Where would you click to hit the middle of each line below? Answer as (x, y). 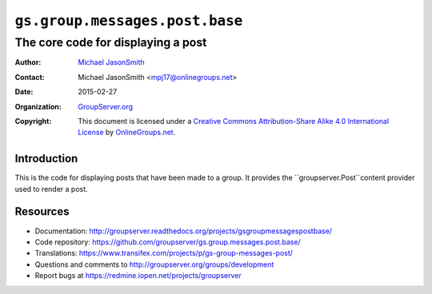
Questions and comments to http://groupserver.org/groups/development (154, 264)
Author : (28, 62)
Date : (24, 92)
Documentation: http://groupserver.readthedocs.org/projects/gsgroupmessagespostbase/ (183, 231)
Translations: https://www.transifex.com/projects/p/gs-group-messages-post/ (164, 253)
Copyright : (33, 121)
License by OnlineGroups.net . (127, 133)
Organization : (38, 106)
